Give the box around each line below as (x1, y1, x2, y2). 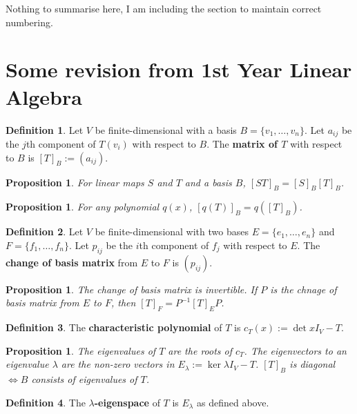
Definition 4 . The (6, 395, 86, 409)
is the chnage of (270, 282, 337, 296)
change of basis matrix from (6, 255, 138, 269)
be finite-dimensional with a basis (95, 122, 237, 137)
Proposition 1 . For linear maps (6, 175, 144, 189)
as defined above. (197, 395, 269, 409)
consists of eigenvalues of (31, 372, 137, 386)
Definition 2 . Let (6, 224, 84, 239)
